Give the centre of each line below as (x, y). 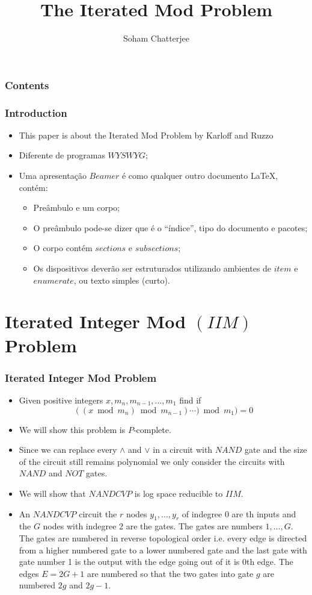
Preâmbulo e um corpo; (76, 207)
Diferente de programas (62, 155)
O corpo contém (63, 248)
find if (190, 400)
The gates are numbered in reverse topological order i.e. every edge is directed (163, 537)
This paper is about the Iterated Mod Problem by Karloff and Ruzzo (146, 135)
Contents (27, 85)
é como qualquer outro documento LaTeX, (200, 176)
